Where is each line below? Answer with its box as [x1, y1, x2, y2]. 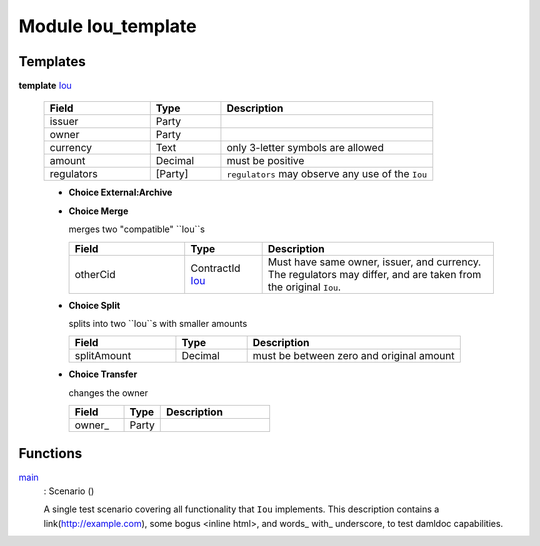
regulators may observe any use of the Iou [226, 167, 428, 181]
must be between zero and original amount [252, 349, 455, 363]
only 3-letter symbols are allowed [226, 141, 384, 155]
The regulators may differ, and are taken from [267, 267, 482, 281]
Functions [18, 445, 83, 462]
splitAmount [74, 349, 132, 363]
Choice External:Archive [68, 186, 173, 199]
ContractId [190, 261, 241, 275]
